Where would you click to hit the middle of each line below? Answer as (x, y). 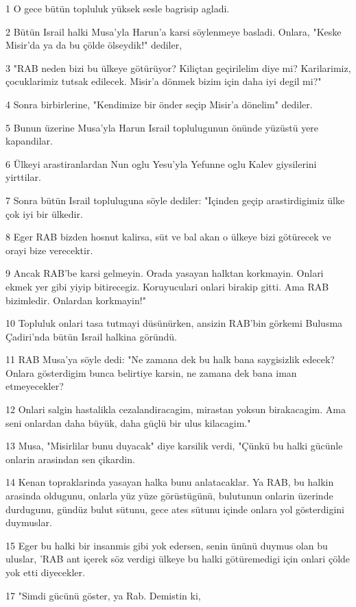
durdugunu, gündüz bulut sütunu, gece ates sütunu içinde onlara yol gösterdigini (175, 509)
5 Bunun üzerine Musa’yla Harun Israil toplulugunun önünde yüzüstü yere (162, 127)
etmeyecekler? (35, 386)
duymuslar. (29, 522)
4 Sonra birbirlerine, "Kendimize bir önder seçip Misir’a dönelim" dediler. (159, 104)
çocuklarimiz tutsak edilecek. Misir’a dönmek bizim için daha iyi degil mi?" (164, 81)
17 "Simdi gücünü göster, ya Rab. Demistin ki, (103, 595)
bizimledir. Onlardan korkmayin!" (76, 300)
